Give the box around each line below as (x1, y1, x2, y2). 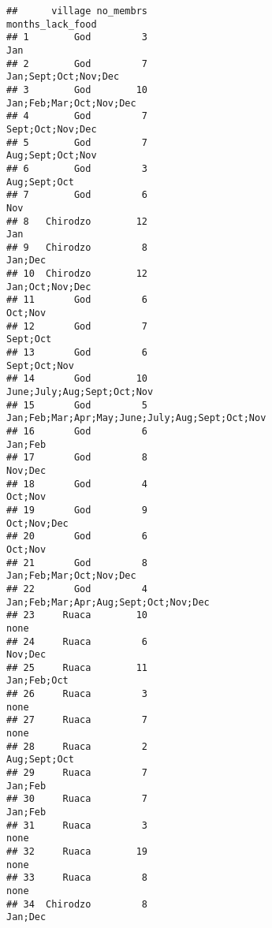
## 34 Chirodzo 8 (6, 898, 147, 910)
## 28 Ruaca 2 (6, 740, 147, 752)
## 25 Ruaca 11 (6, 662, 147, 673)
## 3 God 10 (6, 84, 147, 95)
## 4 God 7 (6, 110, 147, 122)
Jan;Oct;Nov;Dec (6, 281, 91, 293)
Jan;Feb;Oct (6, 675, 69, 687)
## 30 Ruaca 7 (6, 793, 147, 805)
